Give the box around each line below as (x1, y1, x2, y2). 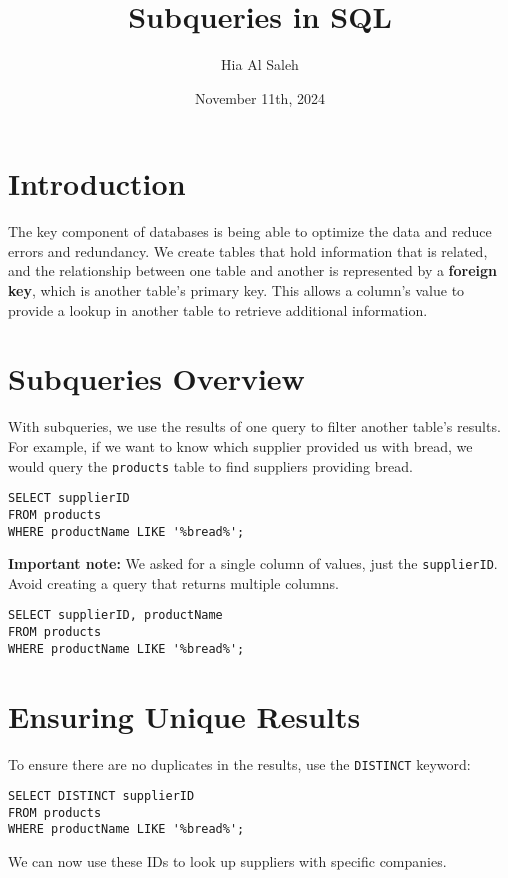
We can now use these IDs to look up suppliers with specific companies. (8, 851, 447, 872)
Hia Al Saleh (221, 54, 299, 75)
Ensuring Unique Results (8, 695, 361, 736)
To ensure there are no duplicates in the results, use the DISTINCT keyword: (8, 753, 471, 774)
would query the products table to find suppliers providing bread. (8, 455, 413, 476)
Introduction (8, 163, 186, 204)
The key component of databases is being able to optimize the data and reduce (8, 221, 492, 242)
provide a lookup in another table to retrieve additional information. (8, 299, 428, 320)
